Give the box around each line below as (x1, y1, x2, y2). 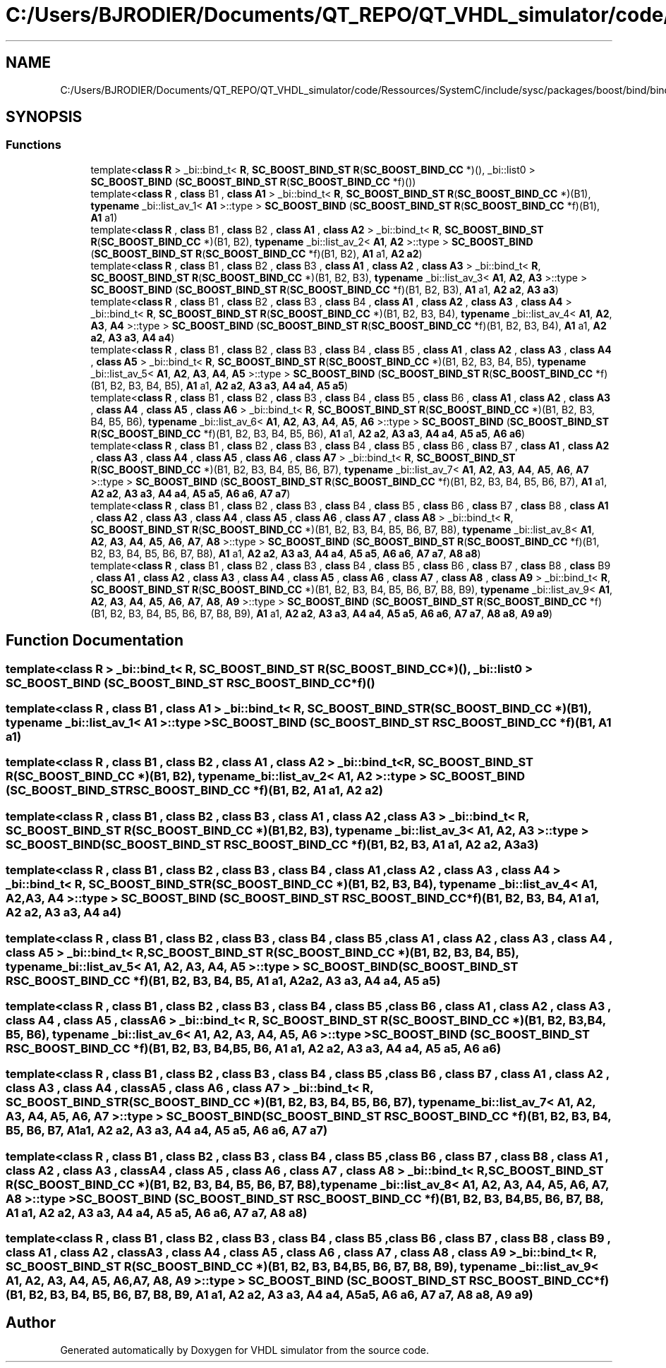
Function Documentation (6, 631, 183, 650)
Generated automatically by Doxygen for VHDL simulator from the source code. (60, 1343, 430, 1356)
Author (6, 1314, 56, 1332)
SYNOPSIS (6, 108, 83, 126)
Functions (6, 138, 61, 152)
